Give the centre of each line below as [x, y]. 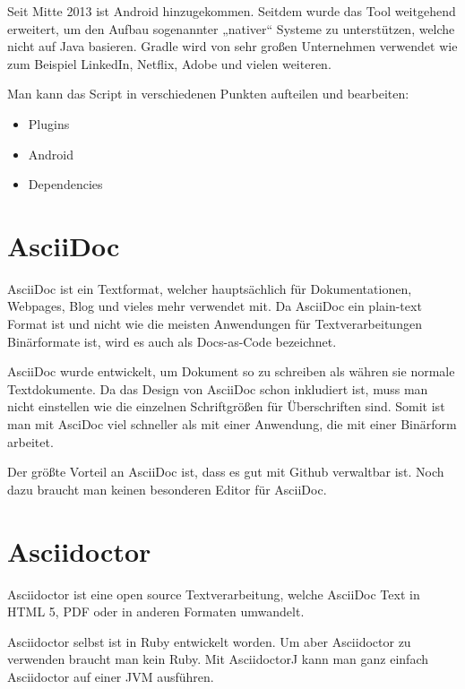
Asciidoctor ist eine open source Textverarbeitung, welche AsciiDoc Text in [214, 594]
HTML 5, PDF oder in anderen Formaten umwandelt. [156, 611]
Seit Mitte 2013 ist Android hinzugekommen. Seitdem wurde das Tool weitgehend [232, 11]
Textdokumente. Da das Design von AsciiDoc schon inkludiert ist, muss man [218, 388]
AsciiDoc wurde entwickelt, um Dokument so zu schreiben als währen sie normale [231, 371]
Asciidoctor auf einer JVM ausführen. [111, 676]
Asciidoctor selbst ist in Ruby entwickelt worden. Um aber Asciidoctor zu [209, 641]
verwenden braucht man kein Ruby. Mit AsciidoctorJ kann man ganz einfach [218, 659]
